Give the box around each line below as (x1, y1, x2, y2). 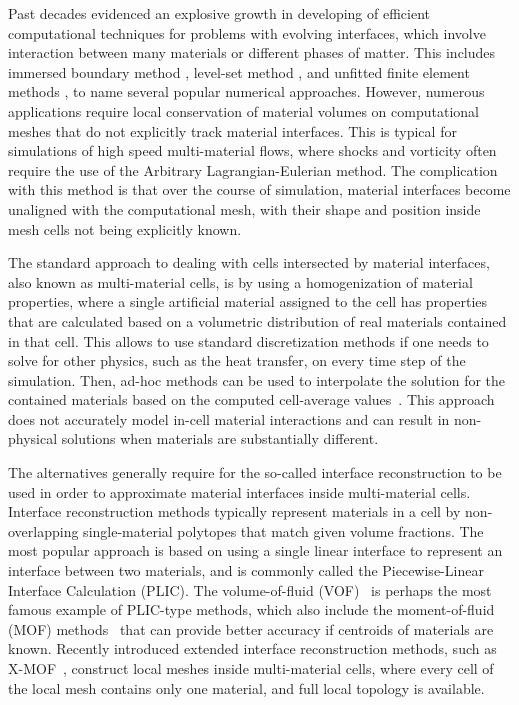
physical (8, 428, 58, 449)
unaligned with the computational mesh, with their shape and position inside (8, 198, 481, 219)
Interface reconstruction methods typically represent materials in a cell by (8, 501, 461, 522)
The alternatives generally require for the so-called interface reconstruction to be (8, 462, 502, 483)
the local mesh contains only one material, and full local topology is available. (8, 677, 485, 698)
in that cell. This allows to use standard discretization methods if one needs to (8, 330, 489, 351)
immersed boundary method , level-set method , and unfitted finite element (8, 61, 470, 82)
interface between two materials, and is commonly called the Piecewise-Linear (8, 560, 484, 581)
